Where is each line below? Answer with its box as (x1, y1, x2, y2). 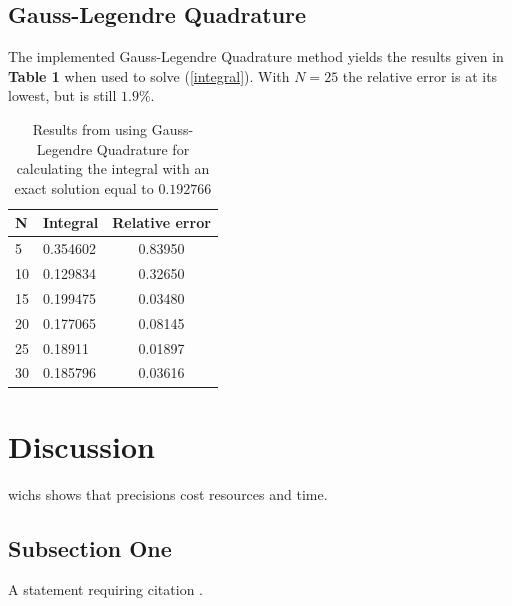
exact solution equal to (14, 177, 154, 198)
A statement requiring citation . (8, 579, 204, 600)
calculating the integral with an (16, 158, 210, 179)
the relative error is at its (342, 65, 498, 86)
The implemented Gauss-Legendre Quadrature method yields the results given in (8, 46, 504, 67)
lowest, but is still (8, 85, 117, 106)
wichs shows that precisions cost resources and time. (8, 483, 328, 504)
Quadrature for (96, 138, 190, 159)
